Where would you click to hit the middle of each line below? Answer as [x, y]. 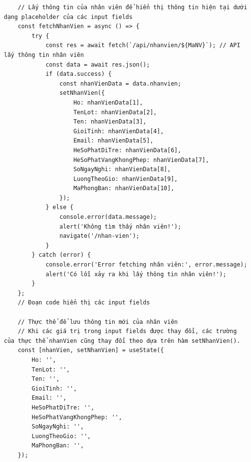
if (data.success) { [78, 74]
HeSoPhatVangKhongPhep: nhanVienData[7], [141, 160]
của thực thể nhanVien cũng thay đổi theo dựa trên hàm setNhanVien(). [122, 341]
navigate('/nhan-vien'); [100, 236]
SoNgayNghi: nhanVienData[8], [122, 169]
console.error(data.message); [108, 217]
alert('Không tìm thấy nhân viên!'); [120, 226]
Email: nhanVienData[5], [113, 141]
